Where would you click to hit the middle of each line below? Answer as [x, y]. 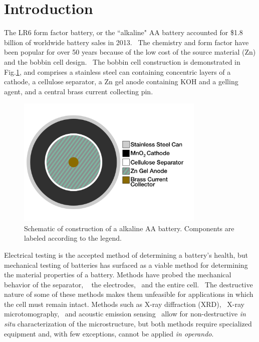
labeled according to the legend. [73, 238]
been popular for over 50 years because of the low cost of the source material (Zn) [130, 52]
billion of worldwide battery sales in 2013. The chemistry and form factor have [126, 42]
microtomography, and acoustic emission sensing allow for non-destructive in [125, 314]
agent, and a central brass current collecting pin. [79, 91]
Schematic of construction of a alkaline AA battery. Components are [129, 228]
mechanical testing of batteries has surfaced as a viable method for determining [126, 265]
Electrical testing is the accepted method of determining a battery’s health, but [126, 254]
